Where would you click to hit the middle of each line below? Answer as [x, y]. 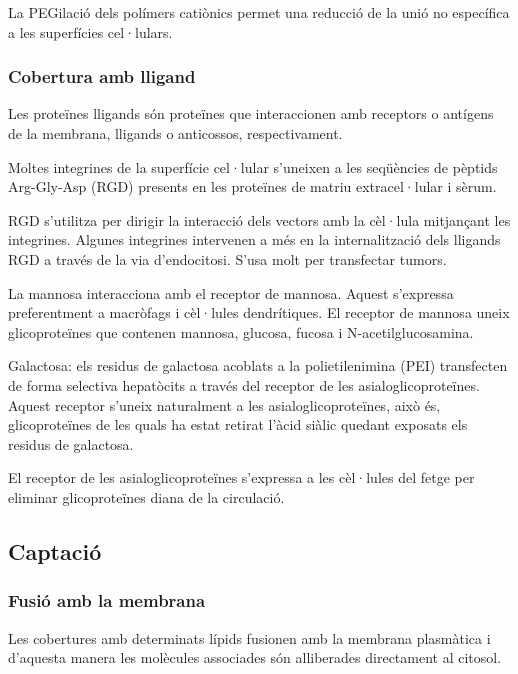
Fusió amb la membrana [107, 600]
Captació [55, 550]
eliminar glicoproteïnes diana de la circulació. [146, 496]
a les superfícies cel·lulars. [90, 31]
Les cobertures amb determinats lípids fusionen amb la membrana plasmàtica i [249, 637]
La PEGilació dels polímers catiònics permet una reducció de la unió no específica [259, 12]
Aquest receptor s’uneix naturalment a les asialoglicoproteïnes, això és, [224, 404]
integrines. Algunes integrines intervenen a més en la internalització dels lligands [254, 239]
